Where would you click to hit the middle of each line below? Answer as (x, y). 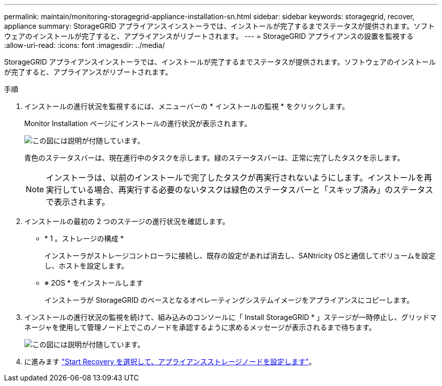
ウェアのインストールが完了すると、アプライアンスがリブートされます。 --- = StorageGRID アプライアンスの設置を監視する (209, 36)
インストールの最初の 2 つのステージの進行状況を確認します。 (127, 221)
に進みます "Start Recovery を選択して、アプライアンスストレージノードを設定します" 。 (170, 362)
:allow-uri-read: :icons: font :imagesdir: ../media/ (85, 45)
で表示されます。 (78, 202)
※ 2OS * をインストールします (94, 283)
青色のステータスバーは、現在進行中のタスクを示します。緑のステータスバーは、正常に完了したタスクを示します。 (214, 158)
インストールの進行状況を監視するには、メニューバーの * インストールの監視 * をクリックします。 (187, 106)
